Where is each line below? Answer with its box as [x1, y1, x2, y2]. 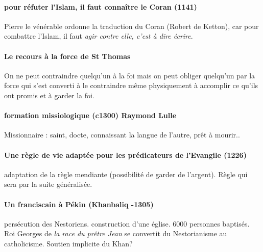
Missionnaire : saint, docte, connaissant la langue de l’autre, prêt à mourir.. [4, 129, 240, 140]
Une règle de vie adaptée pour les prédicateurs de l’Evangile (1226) [4, 149, 247, 160]
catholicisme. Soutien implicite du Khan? [4, 238, 133, 248]
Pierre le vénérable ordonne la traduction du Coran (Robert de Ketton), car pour [4, 20, 259, 31]
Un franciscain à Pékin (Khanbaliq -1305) [4, 199, 154, 209]
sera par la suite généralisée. [4, 179, 92, 189]
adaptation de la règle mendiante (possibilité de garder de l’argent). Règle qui [4, 169, 248, 179]
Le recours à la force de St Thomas [4, 50, 131, 61]
